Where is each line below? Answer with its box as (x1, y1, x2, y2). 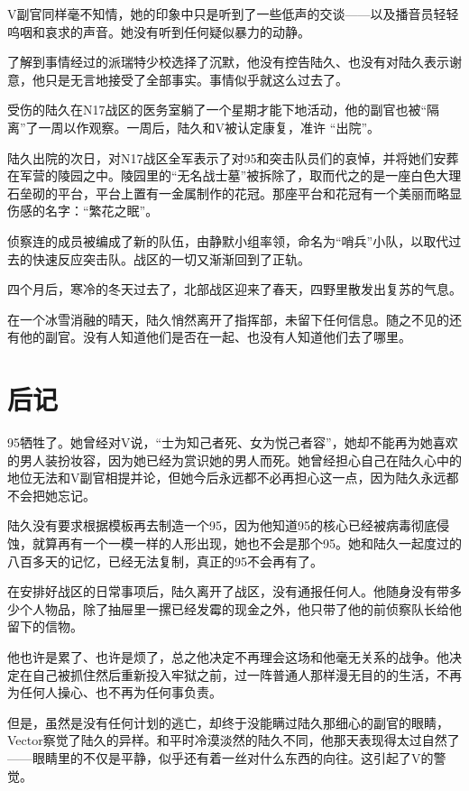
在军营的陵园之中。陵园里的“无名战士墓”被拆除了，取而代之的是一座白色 (7, 166, 437, 185)
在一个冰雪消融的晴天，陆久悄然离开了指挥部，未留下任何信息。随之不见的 (7, 309, 449, 328)
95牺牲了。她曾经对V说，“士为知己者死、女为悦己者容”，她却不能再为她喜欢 (7, 433, 458, 452)
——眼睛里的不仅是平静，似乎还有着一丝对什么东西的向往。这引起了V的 (7, 748, 434, 767)
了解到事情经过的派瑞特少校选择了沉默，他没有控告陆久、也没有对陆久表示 (7, 52, 449, 71)
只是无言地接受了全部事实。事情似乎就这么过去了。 (44, 69, 348, 88)
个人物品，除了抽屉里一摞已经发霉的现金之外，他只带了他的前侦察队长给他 (19, 599, 462, 618)
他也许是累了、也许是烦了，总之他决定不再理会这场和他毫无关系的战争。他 (7, 647, 449, 666)
